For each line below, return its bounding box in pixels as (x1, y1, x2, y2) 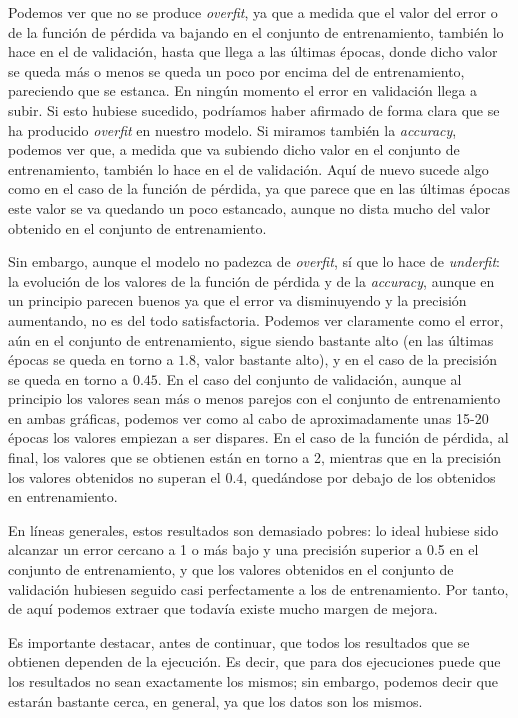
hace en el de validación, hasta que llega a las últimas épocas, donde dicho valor (8, 41, 498, 62)
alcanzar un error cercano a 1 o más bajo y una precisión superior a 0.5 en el (8, 539, 479, 560)
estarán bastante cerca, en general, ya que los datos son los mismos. (8, 690, 423, 711)
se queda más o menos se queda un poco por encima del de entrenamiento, (8, 60, 465, 81)
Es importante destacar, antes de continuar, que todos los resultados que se (8, 631, 470, 652)
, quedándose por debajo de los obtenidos (243, 466, 496, 487)
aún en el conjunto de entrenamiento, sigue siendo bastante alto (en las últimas (8, 329, 494, 350)
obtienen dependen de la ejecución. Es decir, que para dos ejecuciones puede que (8, 651, 501, 672)
